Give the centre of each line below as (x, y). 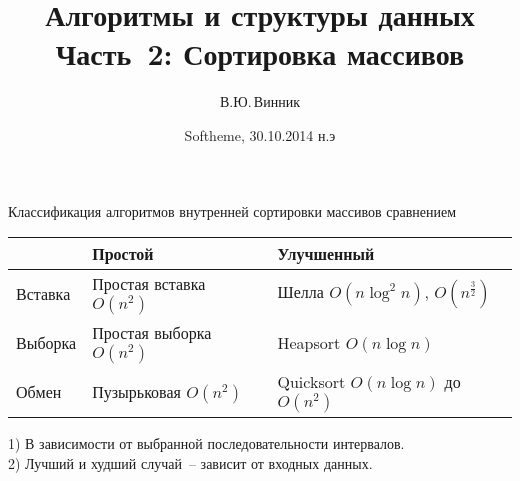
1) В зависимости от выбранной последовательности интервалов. (206, 443)
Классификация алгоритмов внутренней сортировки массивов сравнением (232, 210)
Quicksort (311, 382)
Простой (123, 254)
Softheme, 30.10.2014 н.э (260, 134)
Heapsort (309, 343)
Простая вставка (149, 284)
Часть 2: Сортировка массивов (260, 53)
